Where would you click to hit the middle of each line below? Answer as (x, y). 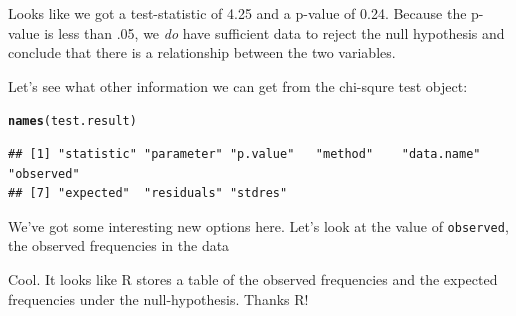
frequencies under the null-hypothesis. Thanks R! (158, 298)
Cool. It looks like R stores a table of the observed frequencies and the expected (253, 279)
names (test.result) (72, 121)
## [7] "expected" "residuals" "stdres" (148, 193)
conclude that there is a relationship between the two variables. (202, 52)
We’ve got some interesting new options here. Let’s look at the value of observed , (258, 225)
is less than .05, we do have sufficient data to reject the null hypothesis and (274, 32)
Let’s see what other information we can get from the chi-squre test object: (238, 85)
